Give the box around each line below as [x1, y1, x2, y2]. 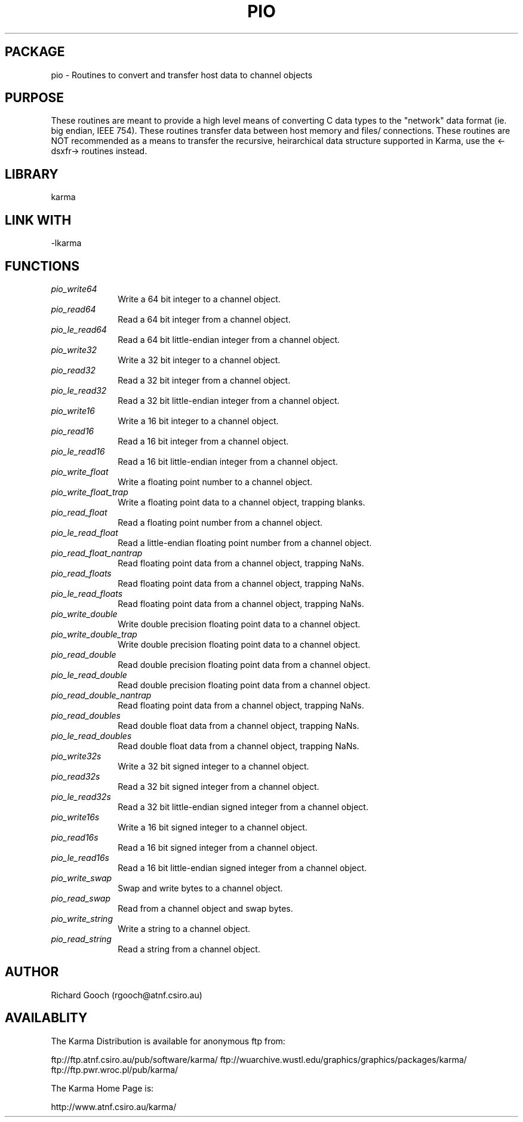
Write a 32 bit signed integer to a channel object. [118, 761, 309, 771]
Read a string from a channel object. [118, 943, 260, 954]
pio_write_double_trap [51, 629, 137, 639]
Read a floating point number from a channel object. [118, 517, 323, 528]
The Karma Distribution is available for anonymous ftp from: [51, 1035, 285, 1046]
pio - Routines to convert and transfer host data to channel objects [51, 69, 313, 80]
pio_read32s [51, 771, 100, 781]
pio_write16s [51, 811, 100, 822]
